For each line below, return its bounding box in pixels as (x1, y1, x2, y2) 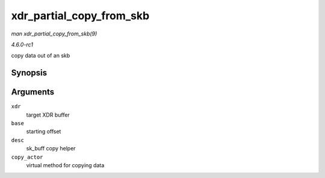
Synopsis (11, 68, 48, 78)
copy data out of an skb (11, 52, 70, 60)
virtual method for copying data (26, 161, 105, 168)
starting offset (26, 128, 61, 135)
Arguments (11, 87, 55, 97)
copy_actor (11, 153, 43, 161)
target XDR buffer (26, 111, 70, 118)
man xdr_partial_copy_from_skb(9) (11, 30, 97, 37)
